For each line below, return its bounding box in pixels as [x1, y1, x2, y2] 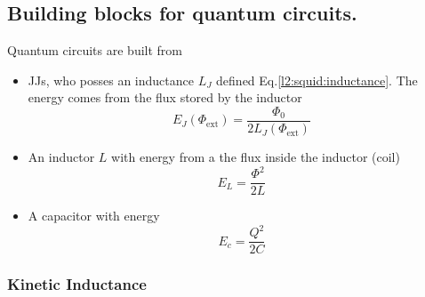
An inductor [28, 148, 95, 166]
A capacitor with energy [28, 206, 160, 225]
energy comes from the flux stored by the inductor [28, 88, 302, 107]
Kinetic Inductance [7, 273, 147, 295]
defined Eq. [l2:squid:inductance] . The [216, 70, 418, 89]
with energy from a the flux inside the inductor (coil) [111, 148, 400, 166]
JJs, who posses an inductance [28, 70, 194, 89]
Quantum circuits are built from [7, 41, 182, 60]
